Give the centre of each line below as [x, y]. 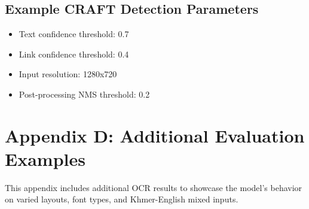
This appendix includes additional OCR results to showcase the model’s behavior [154, 187]
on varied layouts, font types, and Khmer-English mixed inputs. [122, 199]
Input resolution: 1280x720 [68, 74]
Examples [45, 158]
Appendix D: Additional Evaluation [155, 135]
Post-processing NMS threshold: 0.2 [84, 94]
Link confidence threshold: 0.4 [74, 54]
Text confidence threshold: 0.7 [74, 34]
